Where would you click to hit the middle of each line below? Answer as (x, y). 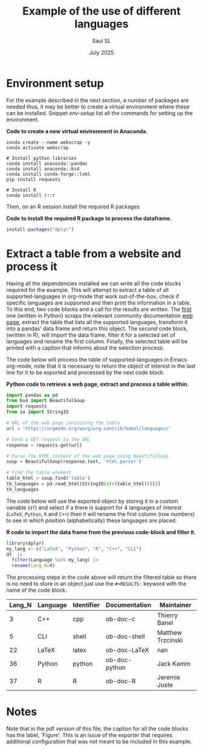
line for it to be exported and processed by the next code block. (85, 372)
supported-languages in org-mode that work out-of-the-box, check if (93, 296)
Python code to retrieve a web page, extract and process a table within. (98, 384)
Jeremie (169, 678)
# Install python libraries (42, 158)
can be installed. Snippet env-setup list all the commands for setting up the (100, 113)
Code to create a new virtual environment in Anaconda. (77, 131)
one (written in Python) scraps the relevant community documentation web (100, 316)
